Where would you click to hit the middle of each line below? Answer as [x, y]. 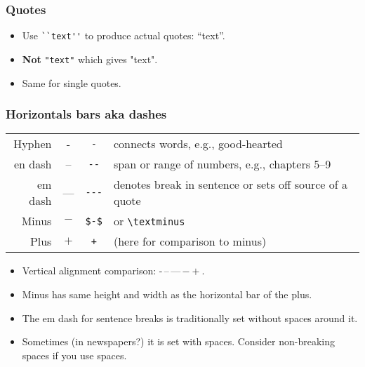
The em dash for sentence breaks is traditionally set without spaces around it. [190, 318]
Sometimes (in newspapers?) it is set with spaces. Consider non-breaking [178, 341]
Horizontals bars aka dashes [86, 114]
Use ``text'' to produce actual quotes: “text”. [124, 35]
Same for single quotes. [72, 82]
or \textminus [150, 221]
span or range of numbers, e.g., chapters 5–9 [223, 164]
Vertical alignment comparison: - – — [101, 271]
